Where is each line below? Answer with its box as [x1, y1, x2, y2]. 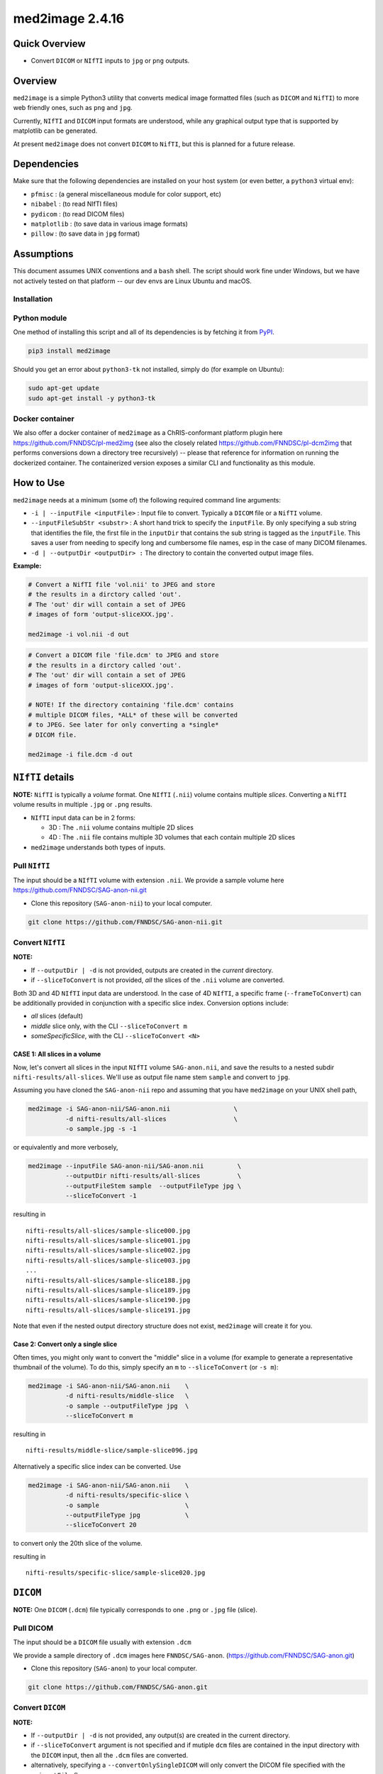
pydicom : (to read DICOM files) [30, 209, 125, 218]
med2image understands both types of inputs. [30, 843, 166, 852]
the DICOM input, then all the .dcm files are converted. [30, 1751, 188, 1759]
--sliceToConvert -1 [65, 1192, 138, 1200]
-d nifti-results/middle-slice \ [65, 1392, 189, 1400]
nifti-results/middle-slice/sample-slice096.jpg [26, 1446, 198, 1455]
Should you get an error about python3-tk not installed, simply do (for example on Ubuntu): [13, 365, 284, 374]
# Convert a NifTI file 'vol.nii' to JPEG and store [28, 580, 216, 588]
